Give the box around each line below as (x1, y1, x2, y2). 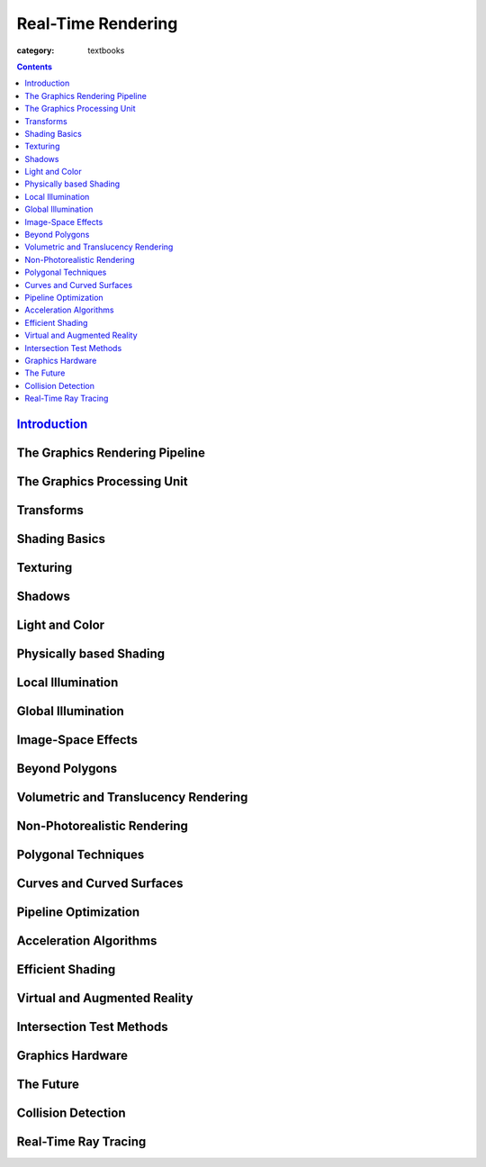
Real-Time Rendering (16, 14, 178, 33)
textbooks (87, 45, 125, 56)
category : (16, 45, 55, 56)
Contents (16, 61, 53, 72)
